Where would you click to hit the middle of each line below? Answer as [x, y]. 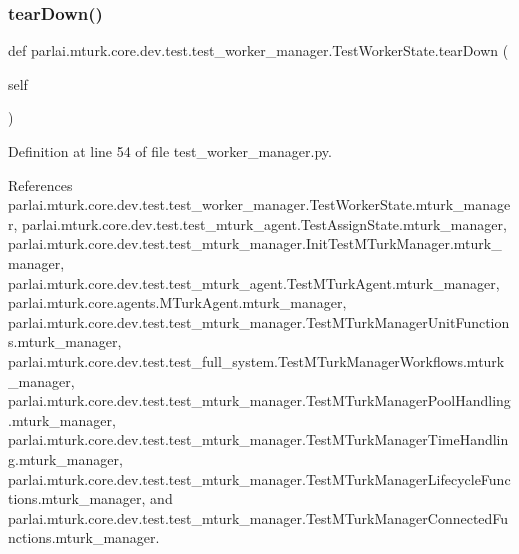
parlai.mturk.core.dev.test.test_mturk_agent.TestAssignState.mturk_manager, [264, 223]
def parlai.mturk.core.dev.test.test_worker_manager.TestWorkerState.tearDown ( [258, 50]
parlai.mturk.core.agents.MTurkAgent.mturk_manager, [177, 302]
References [40, 184]
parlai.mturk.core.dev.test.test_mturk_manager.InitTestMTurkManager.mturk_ [255, 243]
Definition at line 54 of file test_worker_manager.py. [170, 151]
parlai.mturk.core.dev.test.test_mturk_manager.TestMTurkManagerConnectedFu [258, 517]
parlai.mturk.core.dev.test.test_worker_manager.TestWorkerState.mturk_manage [259, 204]
